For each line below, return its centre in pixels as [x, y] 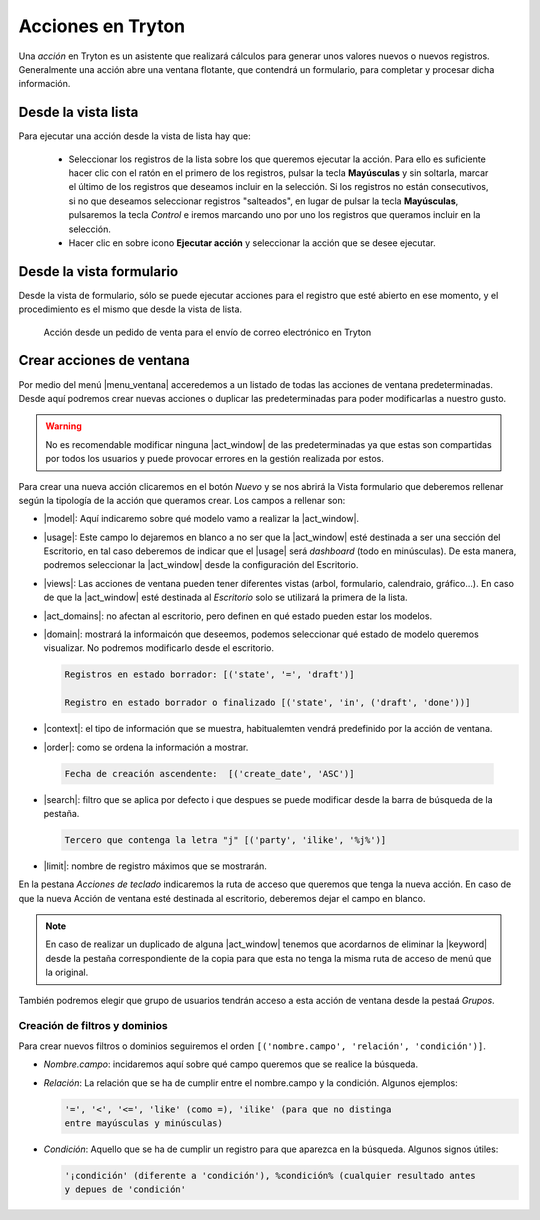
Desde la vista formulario [98, 271]
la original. [67, 972]
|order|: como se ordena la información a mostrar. [146, 747]
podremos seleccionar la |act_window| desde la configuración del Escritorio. [201, 565]
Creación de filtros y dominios [93, 1026]
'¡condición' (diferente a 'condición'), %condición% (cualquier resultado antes [270, 1175]
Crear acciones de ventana [104, 360]
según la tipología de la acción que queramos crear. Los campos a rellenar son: [182, 500]
